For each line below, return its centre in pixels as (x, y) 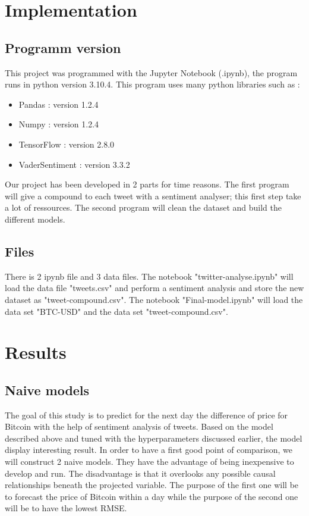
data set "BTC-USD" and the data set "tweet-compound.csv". (116, 311)
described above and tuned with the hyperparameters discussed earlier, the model (154, 438)
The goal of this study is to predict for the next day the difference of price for (146, 415)
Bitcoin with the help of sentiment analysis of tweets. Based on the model (139, 426)
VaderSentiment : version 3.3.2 (74, 164)
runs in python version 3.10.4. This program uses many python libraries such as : (152, 84)
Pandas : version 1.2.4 (59, 104)
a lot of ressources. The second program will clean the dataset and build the (144, 207)
